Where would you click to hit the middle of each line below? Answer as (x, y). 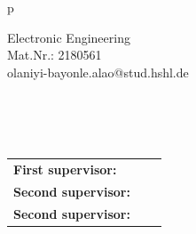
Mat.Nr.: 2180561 (55, 55)
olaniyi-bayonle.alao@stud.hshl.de (98, 72)
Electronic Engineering (69, 37)
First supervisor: (65, 169)
